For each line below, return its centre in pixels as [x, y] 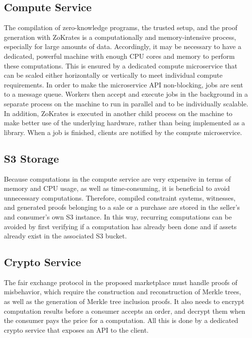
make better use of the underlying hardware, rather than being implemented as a [125, 123]
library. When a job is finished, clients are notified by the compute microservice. [123, 132]
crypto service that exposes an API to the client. [76, 330]
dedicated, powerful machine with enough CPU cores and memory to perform [119, 56]
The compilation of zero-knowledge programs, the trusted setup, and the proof [121, 27]
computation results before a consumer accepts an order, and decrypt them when [125, 311]
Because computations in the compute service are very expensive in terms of [118, 178]
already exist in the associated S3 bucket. [66, 236]
